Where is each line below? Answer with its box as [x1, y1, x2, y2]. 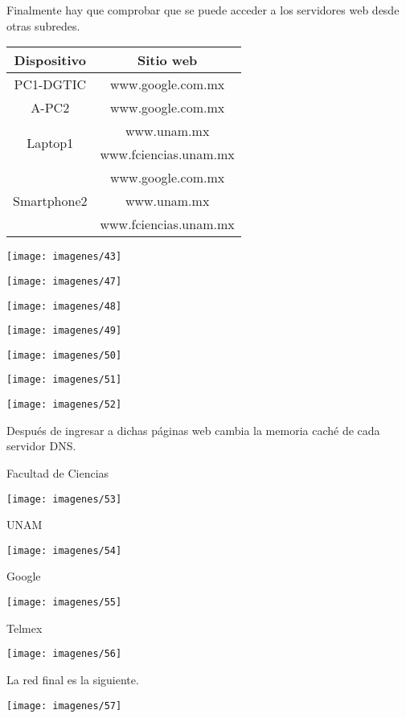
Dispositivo [14, 51, 86, 70]
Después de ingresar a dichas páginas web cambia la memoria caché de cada [6, 421, 380, 438]
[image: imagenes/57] [6, 700, 122, 712]
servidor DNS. [6, 437, 76, 454]
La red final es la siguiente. [6, 671, 139, 687]
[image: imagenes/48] [6, 300, 122, 312]
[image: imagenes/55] [6, 597, 122, 609]
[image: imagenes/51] [6, 374, 122, 386]
